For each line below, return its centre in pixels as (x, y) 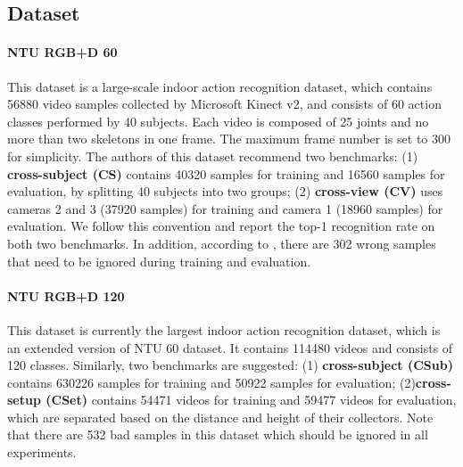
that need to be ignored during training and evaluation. (159, 261)
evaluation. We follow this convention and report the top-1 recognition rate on (221, 226)
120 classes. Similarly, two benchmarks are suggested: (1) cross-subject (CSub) (230, 365)
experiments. (42, 452)
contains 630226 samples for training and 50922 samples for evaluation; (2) (211, 382)
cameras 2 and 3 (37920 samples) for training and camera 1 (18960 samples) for (225, 208)
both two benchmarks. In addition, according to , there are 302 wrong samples (222, 243)
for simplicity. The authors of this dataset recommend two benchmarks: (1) (213, 156)
